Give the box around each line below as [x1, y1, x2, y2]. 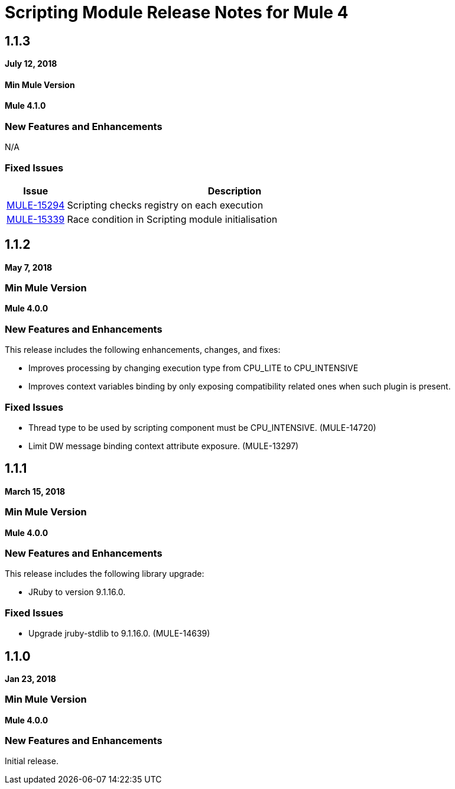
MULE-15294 [6, 199, 65, 211]
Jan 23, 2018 [5, 673, 56, 684]
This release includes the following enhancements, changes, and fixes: [5, 345, 281, 355]
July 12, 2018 [5, 59, 57, 69]
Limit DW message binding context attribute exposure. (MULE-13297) [28, 440, 299, 451]
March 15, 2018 [5, 486, 66, 496]
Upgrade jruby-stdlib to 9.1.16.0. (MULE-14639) [28, 628, 210, 639]
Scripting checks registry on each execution [67, 199, 264, 211]
